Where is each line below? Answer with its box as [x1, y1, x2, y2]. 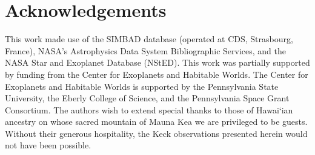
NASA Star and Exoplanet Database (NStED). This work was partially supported [5, 56, 310, 69]
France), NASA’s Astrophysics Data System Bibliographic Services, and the [5, 44, 286, 57]
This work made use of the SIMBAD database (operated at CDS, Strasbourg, [5, 33, 293, 45]
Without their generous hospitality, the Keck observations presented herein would [5, 127, 308, 139]
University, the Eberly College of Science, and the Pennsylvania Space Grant [5, 92, 290, 104]
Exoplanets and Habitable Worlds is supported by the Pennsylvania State [5, 80, 279, 92]
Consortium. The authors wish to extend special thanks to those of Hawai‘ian [5, 103, 293, 116]
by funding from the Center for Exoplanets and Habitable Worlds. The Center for [5, 68, 308, 80]
